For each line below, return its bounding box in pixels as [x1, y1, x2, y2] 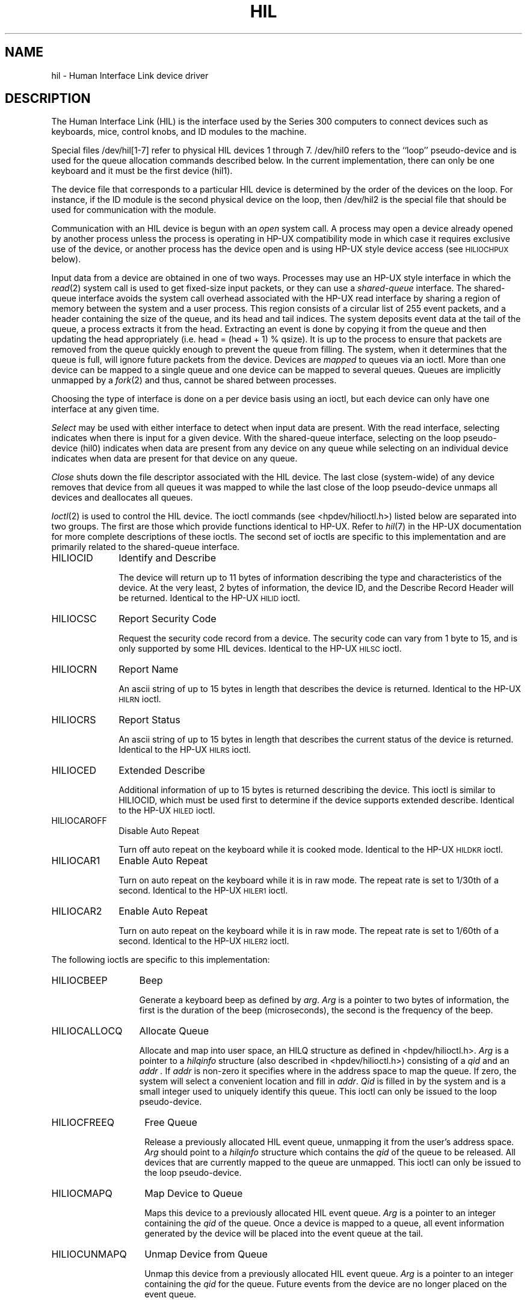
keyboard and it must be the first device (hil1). [51, 165, 233, 176]
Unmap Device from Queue [144, 1248, 268, 1261]
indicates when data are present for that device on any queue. [51, 453, 298, 464]
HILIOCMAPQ [51, 1187, 112, 1200]
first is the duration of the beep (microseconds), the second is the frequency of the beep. [139, 1005, 493, 1016]
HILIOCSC [51, 613, 97, 625]
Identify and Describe [119, 552, 216, 564]
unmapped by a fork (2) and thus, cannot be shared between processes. [51, 375, 337, 386]
